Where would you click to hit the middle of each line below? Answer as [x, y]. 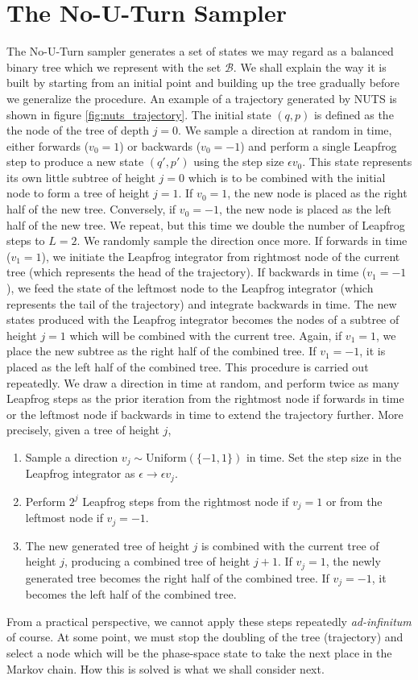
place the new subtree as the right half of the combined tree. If [161, 351]
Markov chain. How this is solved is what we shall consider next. [166, 668]
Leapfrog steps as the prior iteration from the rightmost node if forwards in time [205, 398]
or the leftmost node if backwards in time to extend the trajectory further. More [205, 414]
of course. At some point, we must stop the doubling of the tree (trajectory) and [205, 637]
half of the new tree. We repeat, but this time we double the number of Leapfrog [206, 224]
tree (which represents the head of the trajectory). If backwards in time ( [187, 272]
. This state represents [357, 162]
